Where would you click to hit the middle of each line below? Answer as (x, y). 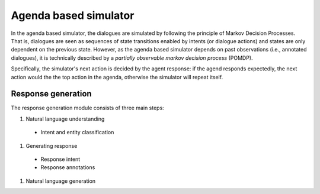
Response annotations (68, 167)
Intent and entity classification (77, 132)
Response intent (60, 159)
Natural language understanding (65, 119)
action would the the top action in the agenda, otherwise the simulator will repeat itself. (117, 77)
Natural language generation (61, 181)
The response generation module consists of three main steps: (87, 108)
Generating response (52, 145)
